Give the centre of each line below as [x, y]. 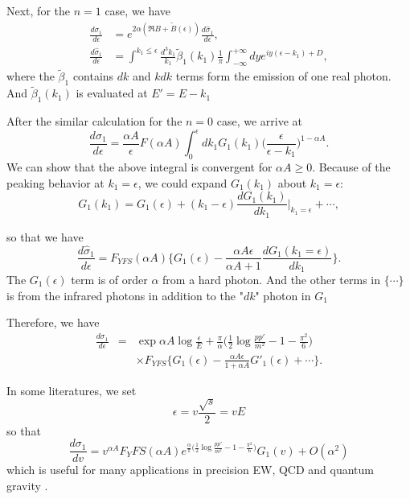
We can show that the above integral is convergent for [139, 166]
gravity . [27, 486]
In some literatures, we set [72, 390]
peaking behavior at [55, 182]
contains [93, 76]
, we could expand [182, 182]
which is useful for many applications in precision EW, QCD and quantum [190, 470]
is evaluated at [112, 93]
